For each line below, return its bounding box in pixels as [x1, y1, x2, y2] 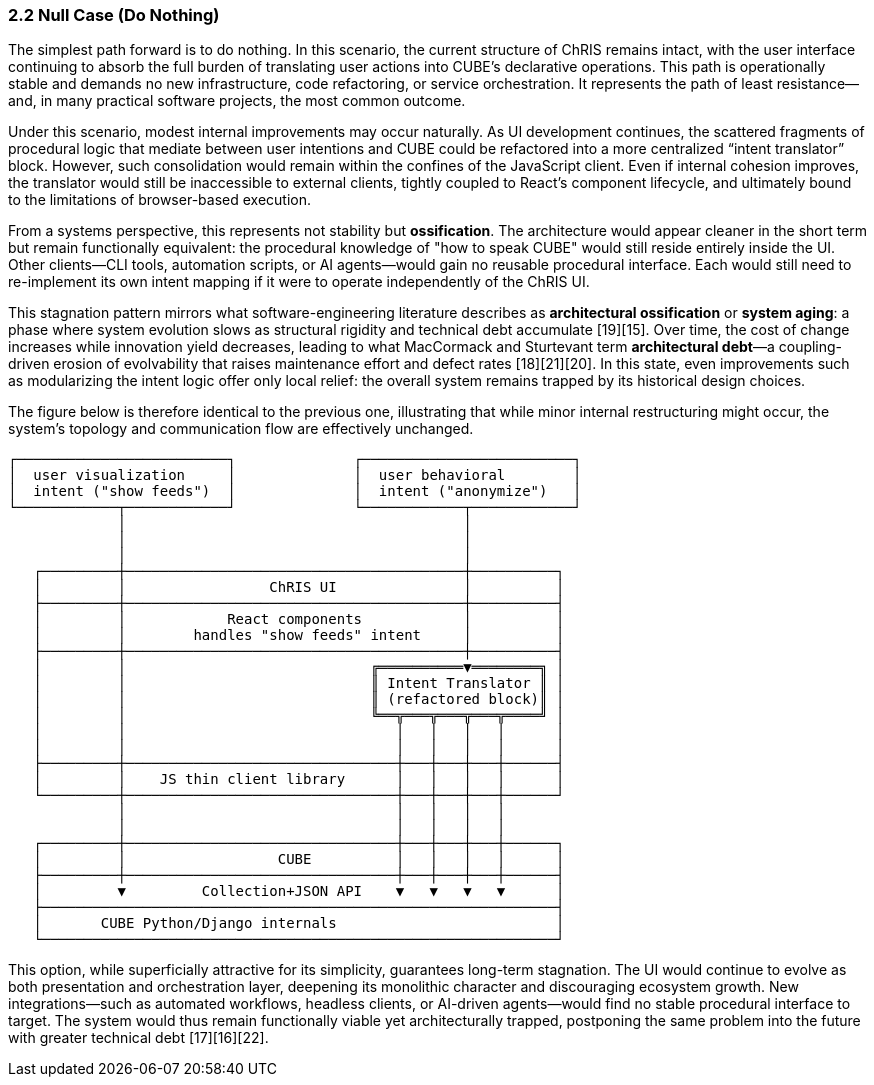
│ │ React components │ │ [33, 611, 565, 628]
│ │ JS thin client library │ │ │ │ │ [33, 771, 565, 788]
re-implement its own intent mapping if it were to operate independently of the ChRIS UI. [8, 273, 590, 291]
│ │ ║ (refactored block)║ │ [33, 691, 565, 708]
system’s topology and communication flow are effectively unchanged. [8, 420, 474, 438]
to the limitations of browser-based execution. [8, 191, 311, 209]
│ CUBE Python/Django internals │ [33, 915, 565, 932]
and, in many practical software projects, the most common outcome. [8, 92, 466, 110]
